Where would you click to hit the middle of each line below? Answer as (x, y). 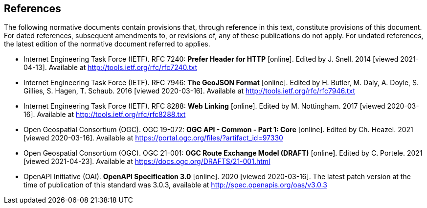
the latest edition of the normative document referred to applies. (107, 44)
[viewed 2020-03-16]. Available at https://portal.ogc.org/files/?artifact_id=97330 (153, 138)
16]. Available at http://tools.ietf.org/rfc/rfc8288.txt (105, 115)
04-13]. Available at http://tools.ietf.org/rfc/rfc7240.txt (111, 68)
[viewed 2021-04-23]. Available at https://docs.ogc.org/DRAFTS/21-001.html (147, 162)
